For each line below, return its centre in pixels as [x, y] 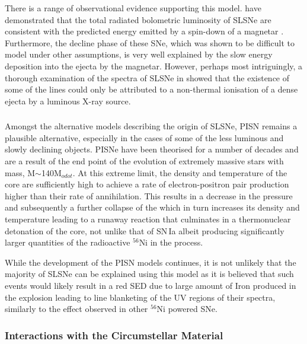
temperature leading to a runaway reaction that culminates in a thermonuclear [148, 219]
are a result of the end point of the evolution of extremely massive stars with [144, 161]
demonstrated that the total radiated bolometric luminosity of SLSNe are [138, 19]
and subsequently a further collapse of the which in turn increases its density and [152, 207]
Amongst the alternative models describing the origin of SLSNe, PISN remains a [151, 126]
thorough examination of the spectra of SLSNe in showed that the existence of [147, 77]
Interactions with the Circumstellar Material [114, 335]
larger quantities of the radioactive [68, 242]
